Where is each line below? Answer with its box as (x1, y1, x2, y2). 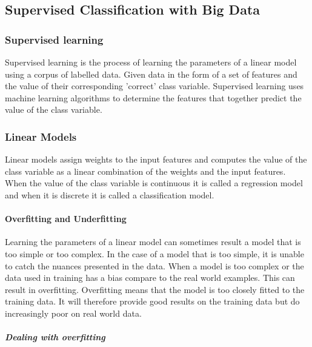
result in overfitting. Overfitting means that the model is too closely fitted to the (5, 283, 305, 295)
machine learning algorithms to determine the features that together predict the (5, 91, 302, 104)
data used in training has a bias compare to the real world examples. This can (5, 271, 295, 284)
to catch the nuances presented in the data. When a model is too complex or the (5, 259, 304, 272)
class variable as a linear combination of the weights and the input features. (5, 164, 286, 177)
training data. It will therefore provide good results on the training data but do (5, 295, 300, 308)
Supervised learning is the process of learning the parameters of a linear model (5, 56, 297, 68)
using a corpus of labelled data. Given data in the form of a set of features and (5, 67, 297, 80)
